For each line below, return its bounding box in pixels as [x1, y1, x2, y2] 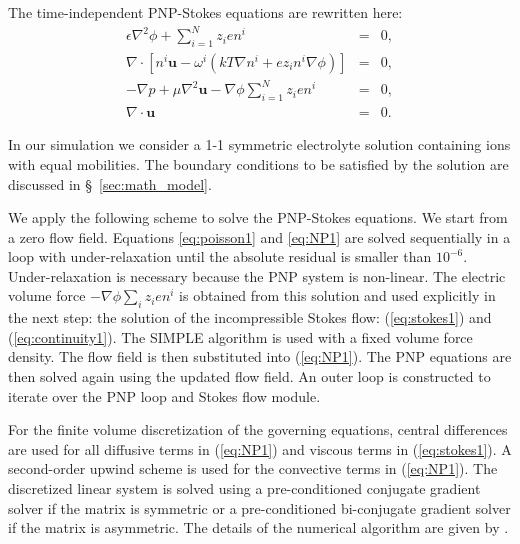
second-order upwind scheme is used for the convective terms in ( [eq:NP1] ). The [8, 458, 498, 479]
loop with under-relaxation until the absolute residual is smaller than [8, 246, 432, 267]
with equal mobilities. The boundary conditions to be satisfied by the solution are [8, 153, 509, 174]
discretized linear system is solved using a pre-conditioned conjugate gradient [8, 478, 481, 499]
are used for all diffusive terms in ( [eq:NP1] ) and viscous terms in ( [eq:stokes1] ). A [8, 438, 512, 459]
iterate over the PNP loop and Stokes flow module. [8, 385, 321, 406]
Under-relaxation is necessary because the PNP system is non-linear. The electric [8, 265, 506, 286]
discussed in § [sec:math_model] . [8, 173, 212, 194]
